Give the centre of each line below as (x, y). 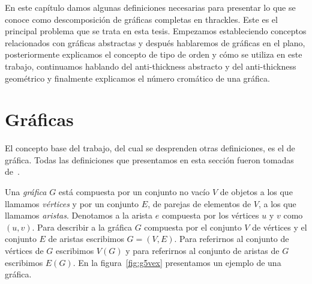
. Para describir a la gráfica (82, 227)
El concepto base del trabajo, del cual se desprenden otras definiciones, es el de (150, 148)
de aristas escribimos (86, 239)
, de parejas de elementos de (199, 203)
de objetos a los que (256, 192)
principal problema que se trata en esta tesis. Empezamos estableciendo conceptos (156, 31)
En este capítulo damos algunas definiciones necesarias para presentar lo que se (150, 7)
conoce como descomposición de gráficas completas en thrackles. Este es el (141, 19)
